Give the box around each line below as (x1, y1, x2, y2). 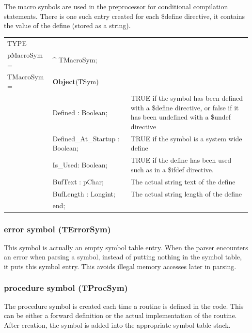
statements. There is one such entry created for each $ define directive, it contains (4, 11, 245, 21)
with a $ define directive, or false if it (130, 102, 239, 112)
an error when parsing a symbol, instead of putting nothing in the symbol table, (4, 252, 242, 262)
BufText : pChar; (52, 176, 104, 186)
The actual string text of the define (130, 176, 236, 186)
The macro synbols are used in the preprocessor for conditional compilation (4, 1, 228, 11)
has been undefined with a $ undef (130, 112, 231, 122)
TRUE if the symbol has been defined (130, 93, 243, 103)
